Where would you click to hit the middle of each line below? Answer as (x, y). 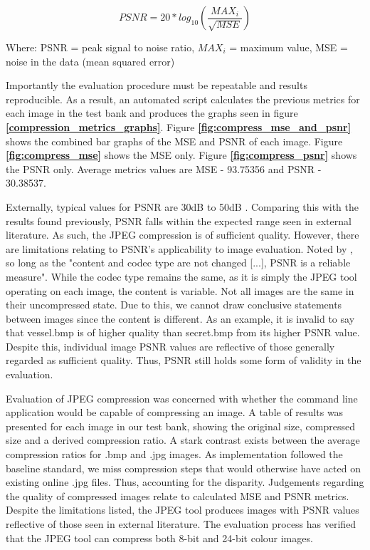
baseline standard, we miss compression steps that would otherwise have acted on (183, 468)
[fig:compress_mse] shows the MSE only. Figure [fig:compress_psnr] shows (181, 155)
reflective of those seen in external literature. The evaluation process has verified (181, 524)
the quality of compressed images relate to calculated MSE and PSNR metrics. (178, 495)
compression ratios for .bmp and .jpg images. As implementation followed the (174, 454)
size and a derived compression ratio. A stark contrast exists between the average (183, 440)
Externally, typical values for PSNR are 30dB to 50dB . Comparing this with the (182, 206)
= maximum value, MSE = (289, 47)
